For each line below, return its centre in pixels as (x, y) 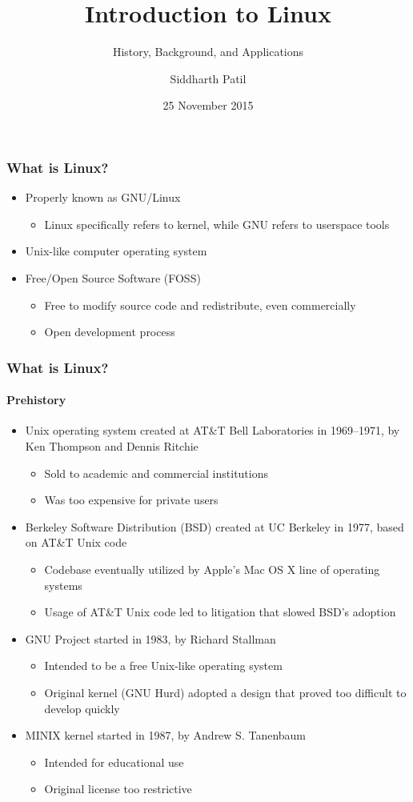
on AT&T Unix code (76, 542)
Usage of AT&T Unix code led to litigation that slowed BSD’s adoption (220, 612)
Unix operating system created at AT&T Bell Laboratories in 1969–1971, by (213, 430)
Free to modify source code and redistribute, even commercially (200, 305)
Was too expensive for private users (131, 500)
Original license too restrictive (118, 789)
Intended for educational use (114, 762)
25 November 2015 (208, 105)
